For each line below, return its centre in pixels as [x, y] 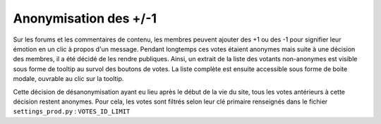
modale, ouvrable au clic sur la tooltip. [68, 79]
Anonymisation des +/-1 [85, 18]
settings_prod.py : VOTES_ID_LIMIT [72, 111]
